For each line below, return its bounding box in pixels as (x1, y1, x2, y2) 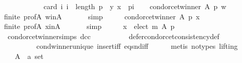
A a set (14, 50, 44, 61)
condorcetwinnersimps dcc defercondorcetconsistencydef (7, 30, 219, 41)
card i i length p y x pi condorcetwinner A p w (43, 1, 227, 11)
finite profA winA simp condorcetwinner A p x (4, 11, 200, 21)
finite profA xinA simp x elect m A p (4, 21, 175, 31)
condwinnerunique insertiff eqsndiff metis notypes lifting (36, 41, 238, 51)
